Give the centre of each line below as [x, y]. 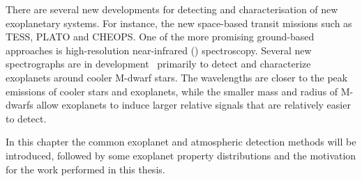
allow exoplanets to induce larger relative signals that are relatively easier [194, 105]
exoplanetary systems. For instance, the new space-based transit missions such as [179, 23]
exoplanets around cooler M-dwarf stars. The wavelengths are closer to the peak [177, 77]
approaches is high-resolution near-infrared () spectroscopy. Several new [159, 50]
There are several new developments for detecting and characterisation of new [172, 9]
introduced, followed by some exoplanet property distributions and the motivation [181, 155]
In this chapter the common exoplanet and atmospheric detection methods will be [181, 142]
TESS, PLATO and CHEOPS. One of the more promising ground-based [160, 37]
